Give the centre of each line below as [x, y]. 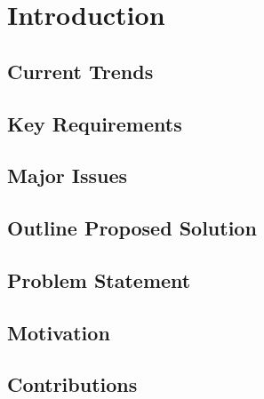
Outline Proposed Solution [132, 228]
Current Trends [80, 71]
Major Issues [68, 176]
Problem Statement [99, 279]
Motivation [59, 332]
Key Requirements [95, 123]
